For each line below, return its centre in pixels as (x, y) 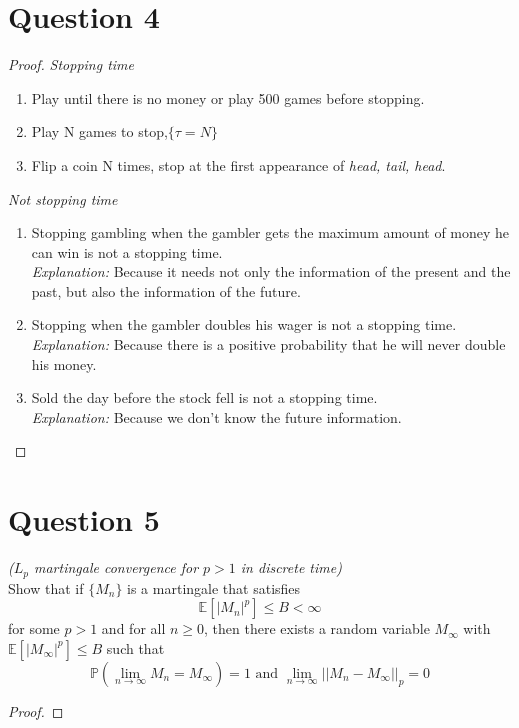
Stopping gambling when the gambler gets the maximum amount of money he (270, 232)
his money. (64, 363)
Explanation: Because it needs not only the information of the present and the (271, 271)
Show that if (46, 587)
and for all (133, 628)
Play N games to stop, (99, 131)
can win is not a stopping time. (127, 251)
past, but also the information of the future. (166, 290)
